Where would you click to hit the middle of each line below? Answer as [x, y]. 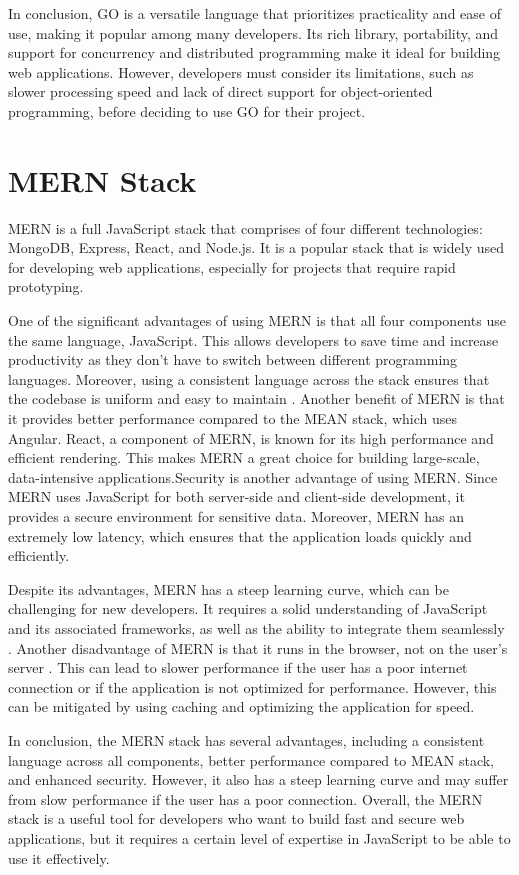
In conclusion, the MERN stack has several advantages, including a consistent [246, 739]
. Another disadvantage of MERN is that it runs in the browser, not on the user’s [258, 647]
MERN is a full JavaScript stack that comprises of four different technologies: [245, 227]
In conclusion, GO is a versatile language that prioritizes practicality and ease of [254, 13]
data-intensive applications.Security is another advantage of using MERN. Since [253, 476]
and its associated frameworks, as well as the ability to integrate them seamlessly [256, 627]
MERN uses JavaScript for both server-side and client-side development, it [236, 496]
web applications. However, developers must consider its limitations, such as [241, 71]
